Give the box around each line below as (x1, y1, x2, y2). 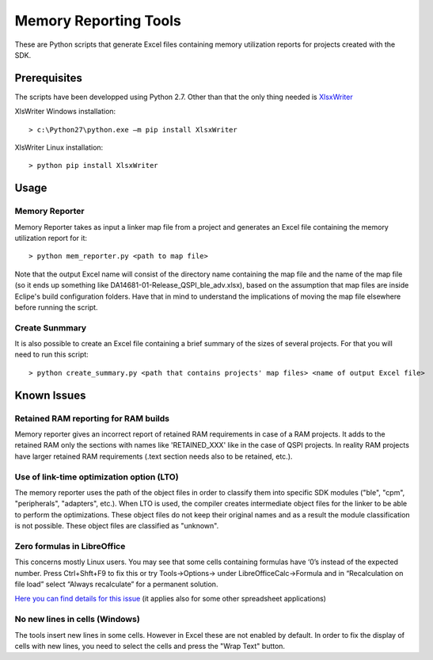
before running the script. (14, 302, 98, 312)
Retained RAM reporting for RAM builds (14, 413, 170, 424)
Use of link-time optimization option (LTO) (14, 471, 179, 483)
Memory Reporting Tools (14, 12, 182, 29)
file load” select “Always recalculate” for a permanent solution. (14, 579, 218, 589)
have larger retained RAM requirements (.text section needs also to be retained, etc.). (14, 452, 293, 461)
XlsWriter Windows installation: (14, 107, 116, 116)
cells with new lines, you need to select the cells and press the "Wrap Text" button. (14, 641, 285, 650)
